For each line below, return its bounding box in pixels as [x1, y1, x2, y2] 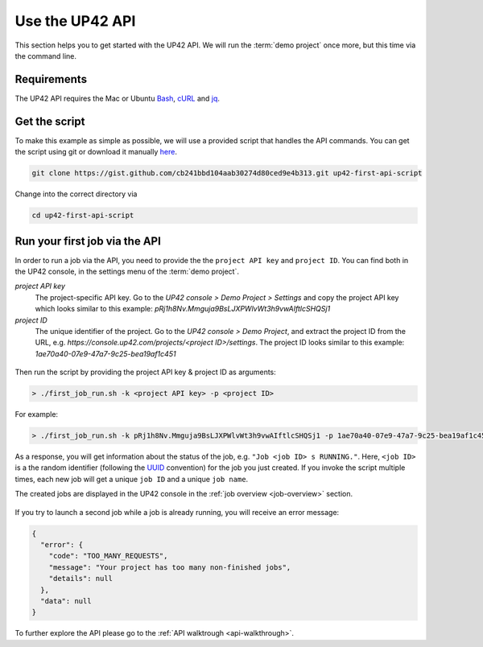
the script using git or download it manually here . [14, 147, 177, 157]
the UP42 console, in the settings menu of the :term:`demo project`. [14, 266, 239, 276]
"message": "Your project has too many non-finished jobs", [48, 563, 291, 571]
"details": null [48, 574, 113, 583]
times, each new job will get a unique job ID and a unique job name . [14, 474, 249, 484]
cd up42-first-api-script [31, 211, 134, 220]
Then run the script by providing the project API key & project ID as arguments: [14, 367, 277, 377]
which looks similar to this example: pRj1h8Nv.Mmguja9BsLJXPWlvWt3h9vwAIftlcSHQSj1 [35, 304, 331, 314]
